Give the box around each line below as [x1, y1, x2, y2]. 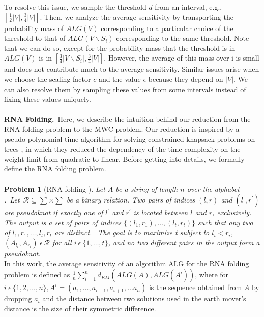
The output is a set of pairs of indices [4, 217, 122, 227]
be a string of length [115, 183, 178, 194]
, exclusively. [212, 207, 252, 218]
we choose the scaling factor [4, 73, 91, 84]
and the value [98, 73, 141, 84]
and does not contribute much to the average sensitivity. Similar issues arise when [4, 64, 259, 74]
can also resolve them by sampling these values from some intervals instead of [4, 83, 246, 94]
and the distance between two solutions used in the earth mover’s [42, 293, 246, 304]
